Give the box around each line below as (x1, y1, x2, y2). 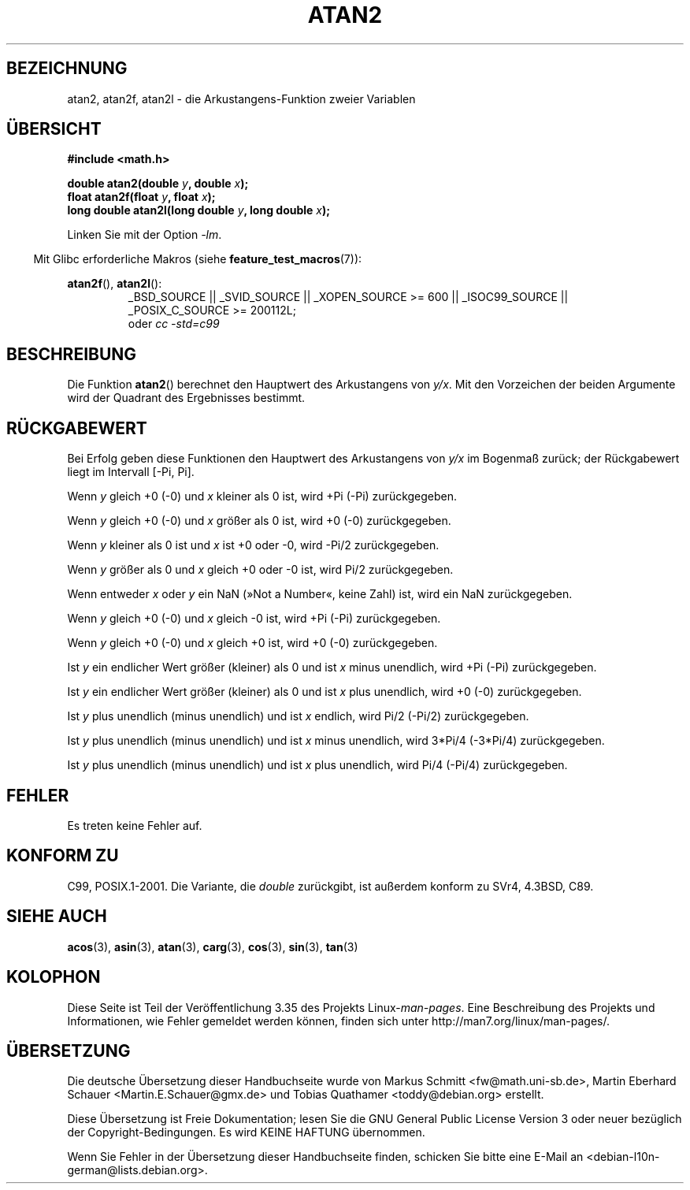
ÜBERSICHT (6, 119, 102, 139)
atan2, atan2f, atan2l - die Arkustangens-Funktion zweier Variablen (67, 91, 416, 106)
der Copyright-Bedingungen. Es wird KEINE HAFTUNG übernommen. (67, 1125, 425, 1140)
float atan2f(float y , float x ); (67, 190, 216, 204)
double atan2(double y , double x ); (67, 177, 249, 191)
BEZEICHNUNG (6, 58, 128, 79)
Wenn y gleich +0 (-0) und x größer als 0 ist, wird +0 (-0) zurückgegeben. (67, 514, 451, 528)
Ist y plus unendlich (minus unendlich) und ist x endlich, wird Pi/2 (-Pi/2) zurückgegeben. (67, 709, 529, 723)
